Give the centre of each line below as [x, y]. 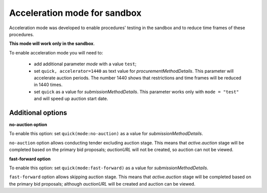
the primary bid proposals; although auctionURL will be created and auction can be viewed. [102, 184]
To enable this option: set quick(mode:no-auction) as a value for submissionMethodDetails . [106, 134]
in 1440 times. [48, 85]
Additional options [38, 113]
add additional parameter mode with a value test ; [85, 64]
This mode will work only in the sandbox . [52, 44]
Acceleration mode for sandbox [75, 13]
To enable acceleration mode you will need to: [56, 52]
